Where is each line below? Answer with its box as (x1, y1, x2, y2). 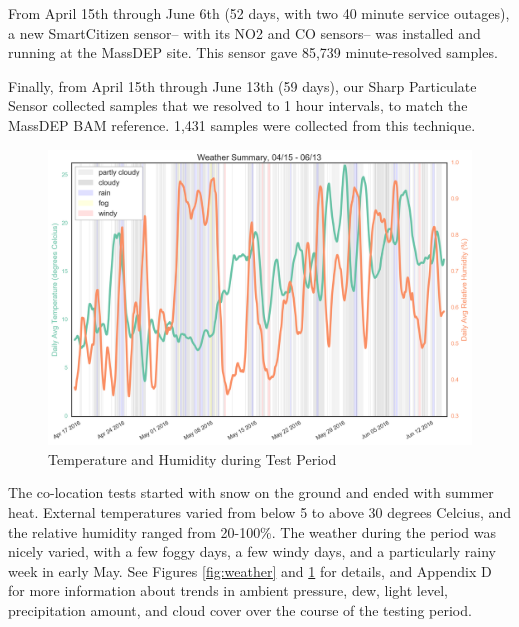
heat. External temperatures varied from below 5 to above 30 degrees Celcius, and (8, 501, 512, 522)
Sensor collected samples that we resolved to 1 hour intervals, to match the (8, 95, 468, 116)
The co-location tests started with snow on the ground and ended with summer (8, 482, 494, 503)
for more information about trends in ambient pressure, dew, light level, (8, 580, 448, 601)
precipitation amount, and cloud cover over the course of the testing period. (8, 599, 472, 620)
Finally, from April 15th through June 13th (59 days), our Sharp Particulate (8, 75, 477, 96)
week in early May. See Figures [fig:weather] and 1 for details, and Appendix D (8, 560, 492, 581)
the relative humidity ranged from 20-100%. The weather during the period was (8, 521, 496, 542)
